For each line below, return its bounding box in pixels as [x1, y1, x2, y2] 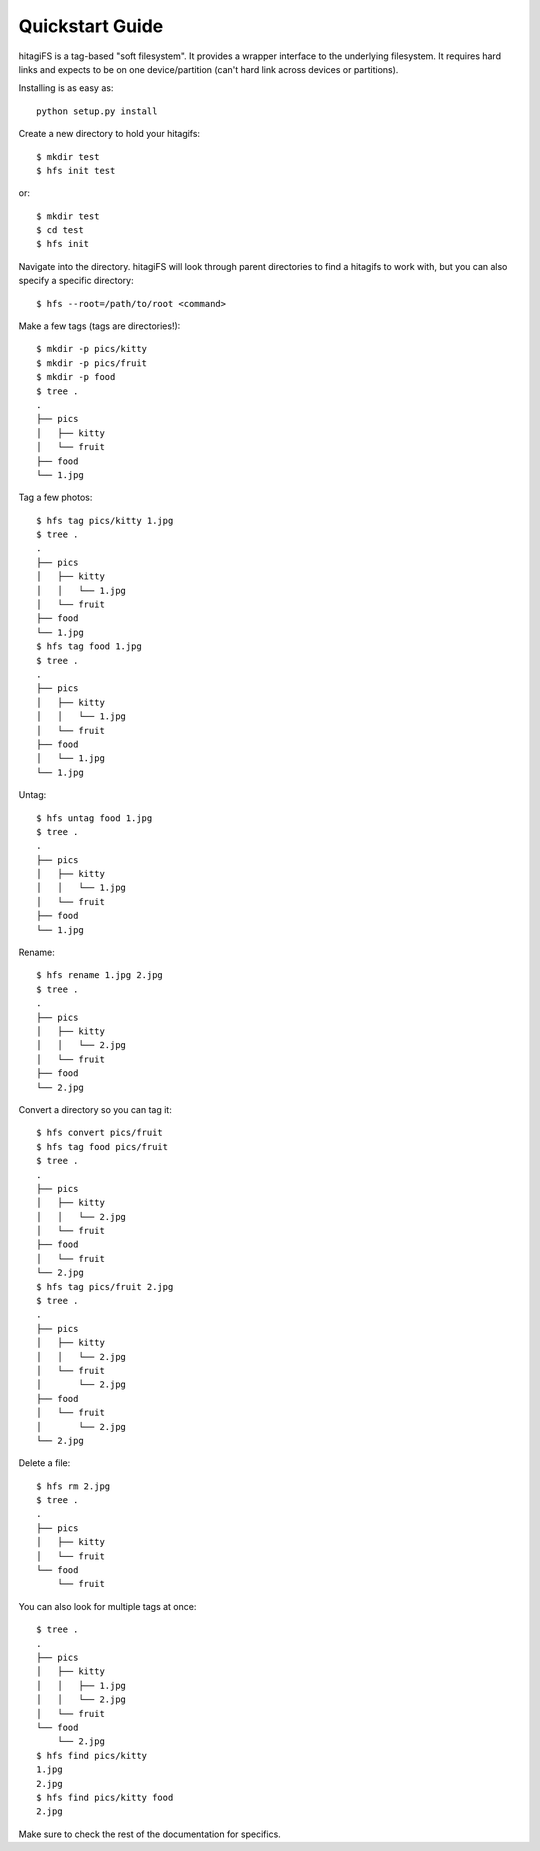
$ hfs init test [36, 165, 116, 176]
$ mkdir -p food [36, 371, 116, 383]
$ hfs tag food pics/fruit [36, 1141, 169, 1152]
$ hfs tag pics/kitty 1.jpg [36, 515, 174, 526]
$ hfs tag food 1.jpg [36, 641, 142, 652]
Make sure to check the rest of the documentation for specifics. [18, 1828, 282, 1840]
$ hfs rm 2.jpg [36, 1480, 111, 1492]
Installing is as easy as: [18, 82, 114, 94]
